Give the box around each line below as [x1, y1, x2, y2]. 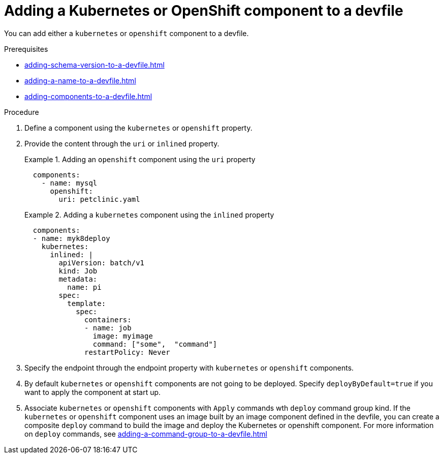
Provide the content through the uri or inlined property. [24, 139, 219, 148]
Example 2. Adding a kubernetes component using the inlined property [24, 210, 274, 219]
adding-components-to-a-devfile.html [24, 91, 152, 101]
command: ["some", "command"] [92, 340, 217, 348]
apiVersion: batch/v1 [58, 258, 145, 267]
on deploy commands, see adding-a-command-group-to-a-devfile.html [24, 429, 267, 438]
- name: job [84, 323, 132, 332]
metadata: [58, 274, 98, 283]
